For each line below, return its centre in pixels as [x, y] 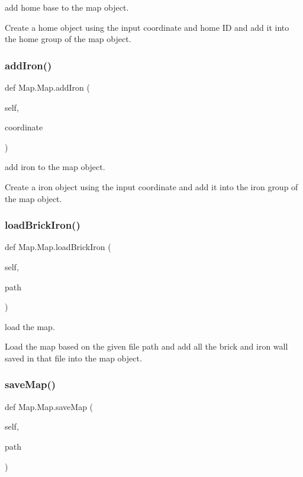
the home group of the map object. [68, 39]
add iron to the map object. [55, 167]
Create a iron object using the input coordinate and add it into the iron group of [151, 186]
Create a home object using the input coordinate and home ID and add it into [147, 27]
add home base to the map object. [67, 7]
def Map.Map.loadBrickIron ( [58, 247]
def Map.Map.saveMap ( [49, 406]
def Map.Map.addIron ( [47, 87]
